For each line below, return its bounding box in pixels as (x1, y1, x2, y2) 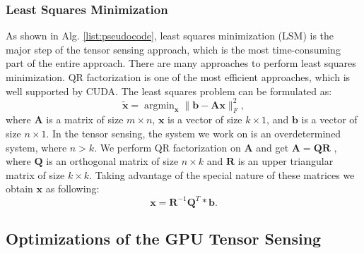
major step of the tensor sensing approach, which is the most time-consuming (6, 42, 341, 56)
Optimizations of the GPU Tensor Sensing (6, 227, 322, 249)
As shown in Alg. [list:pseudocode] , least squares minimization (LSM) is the (6, 28, 334, 43)
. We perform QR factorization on (94, 140, 241, 154)
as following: (45, 181, 100, 196)
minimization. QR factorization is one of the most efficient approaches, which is (6, 70, 351, 84)
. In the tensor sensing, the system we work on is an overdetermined (46, 126, 341, 141)
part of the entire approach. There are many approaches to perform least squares (6, 56, 356, 70)
